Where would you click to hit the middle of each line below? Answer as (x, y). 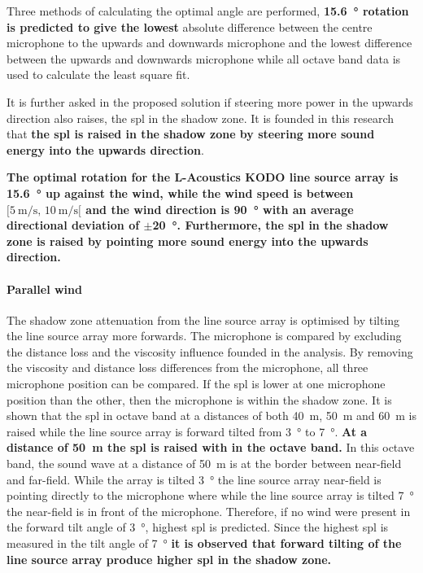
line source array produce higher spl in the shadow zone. (169, 559)
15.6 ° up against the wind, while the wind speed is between (180, 192)
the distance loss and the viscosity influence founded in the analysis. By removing (210, 351)
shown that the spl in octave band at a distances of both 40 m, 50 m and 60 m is (211, 416)
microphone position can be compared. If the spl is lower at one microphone (196, 384)
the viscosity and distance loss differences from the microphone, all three (188, 367)
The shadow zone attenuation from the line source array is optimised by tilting (203, 319)
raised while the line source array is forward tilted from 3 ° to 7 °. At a (187, 431)
